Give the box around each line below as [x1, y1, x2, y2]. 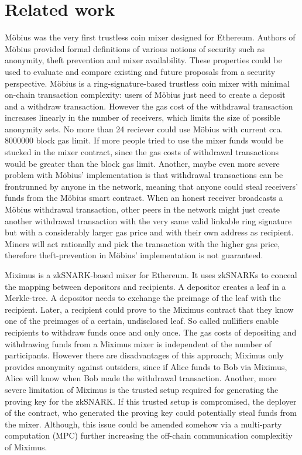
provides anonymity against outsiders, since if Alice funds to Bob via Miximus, [5, 360, 287, 372]
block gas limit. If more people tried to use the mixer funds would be [36, 134, 284, 146]
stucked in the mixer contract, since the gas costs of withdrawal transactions [5, 146, 279, 158]
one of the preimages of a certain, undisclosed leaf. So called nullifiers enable [5, 314, 279, 327]
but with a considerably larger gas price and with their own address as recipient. [5, 226, 294, 238]
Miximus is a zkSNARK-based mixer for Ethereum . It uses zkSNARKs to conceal [5, 269, 297, 280]
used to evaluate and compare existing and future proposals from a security [5, 65, 276, 77]
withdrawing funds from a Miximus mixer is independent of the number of [5, 337, 272, 350]
